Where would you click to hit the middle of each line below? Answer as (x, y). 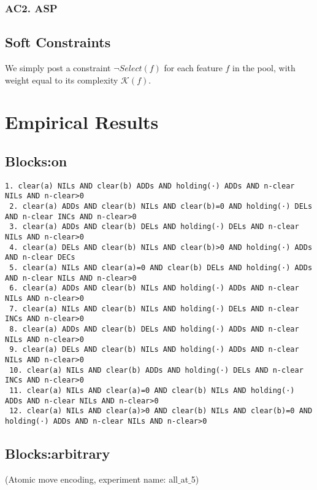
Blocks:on (36, 161)
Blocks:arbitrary (58, 453)
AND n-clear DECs (40, 258)
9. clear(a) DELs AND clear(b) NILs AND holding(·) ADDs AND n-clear (154, 350)
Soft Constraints (58, 42)
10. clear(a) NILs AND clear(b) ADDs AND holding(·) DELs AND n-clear (156, 370)
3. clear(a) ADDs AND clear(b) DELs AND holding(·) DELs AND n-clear (154, 227)
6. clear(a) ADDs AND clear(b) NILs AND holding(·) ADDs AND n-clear (154, 288)
